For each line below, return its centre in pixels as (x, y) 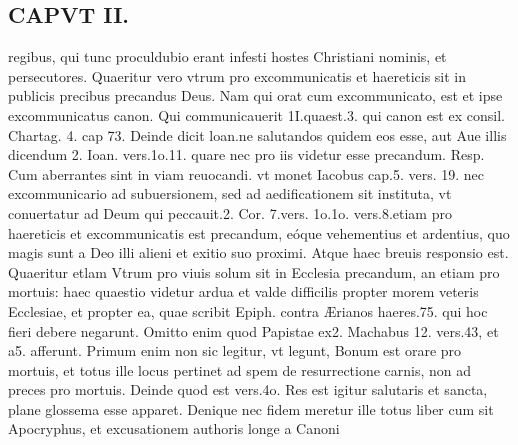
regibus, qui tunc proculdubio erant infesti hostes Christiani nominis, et (227, 56)
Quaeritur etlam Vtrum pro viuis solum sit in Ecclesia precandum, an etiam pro (254, 271)
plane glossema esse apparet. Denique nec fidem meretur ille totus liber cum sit (251, 408)
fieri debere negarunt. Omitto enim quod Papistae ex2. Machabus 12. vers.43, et (253, 330)
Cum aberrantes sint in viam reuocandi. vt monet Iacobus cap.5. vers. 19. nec (246, 173)
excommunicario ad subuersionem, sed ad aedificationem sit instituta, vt (230, 193)
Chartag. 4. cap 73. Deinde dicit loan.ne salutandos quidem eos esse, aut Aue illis (257, 134)
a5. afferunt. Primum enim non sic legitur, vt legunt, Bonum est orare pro (235, 350)
